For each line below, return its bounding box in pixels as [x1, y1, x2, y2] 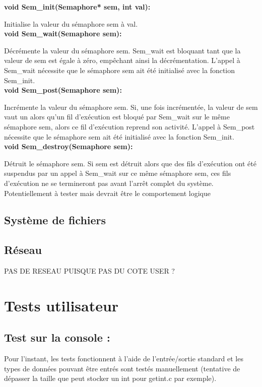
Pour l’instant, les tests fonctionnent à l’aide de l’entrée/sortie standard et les [4, 353, 243, 364]
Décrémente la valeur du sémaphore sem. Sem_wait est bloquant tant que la [4, 45, 241, 55]
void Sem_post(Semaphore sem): [4, 85, 122, 95]
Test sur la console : [4, 330, 110, 345]
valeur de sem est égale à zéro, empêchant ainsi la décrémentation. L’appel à [4, 55, 240, 66]
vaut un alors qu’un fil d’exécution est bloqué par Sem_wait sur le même [4, 111, 230, 122]
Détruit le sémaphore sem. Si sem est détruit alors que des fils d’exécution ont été [4, 158, 256, 168]
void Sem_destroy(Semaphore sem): [4, 141, 133, 152]
